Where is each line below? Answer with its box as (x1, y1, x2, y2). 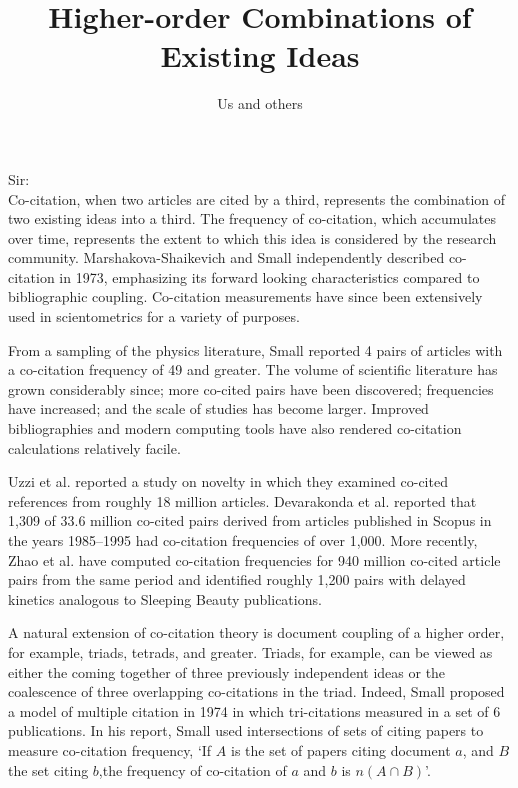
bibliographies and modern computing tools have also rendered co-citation (8, 418, 462, 439)
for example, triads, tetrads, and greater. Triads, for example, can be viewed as (8, 641, 493, 662)
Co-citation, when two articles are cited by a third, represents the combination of (8, 188, 506, 209)
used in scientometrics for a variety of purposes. (8, 306, 300, 327)
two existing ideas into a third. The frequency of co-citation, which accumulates (8, 208, 496, 229)
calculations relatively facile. (8, 437, 181, 458)
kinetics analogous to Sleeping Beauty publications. (8, 588, 322, 609)
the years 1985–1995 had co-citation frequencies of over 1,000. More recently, (8, 530, 478, 550)
